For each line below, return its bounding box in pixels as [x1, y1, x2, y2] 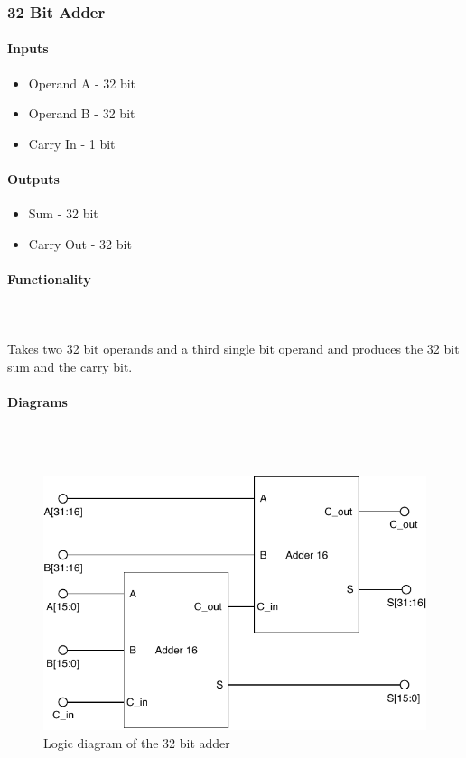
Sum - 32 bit [28, 204, 98, 223]
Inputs [7, 39, 49, 58]
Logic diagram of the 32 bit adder [43, 733, 230, 752]
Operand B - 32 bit [28, 104, 135, 123]
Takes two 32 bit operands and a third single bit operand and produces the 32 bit [7, 339, 460, 358]
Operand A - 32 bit [28, 73, 136, 92]
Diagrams [7, 393, 68, 411]
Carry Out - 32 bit [28, 234, 132, 253]
